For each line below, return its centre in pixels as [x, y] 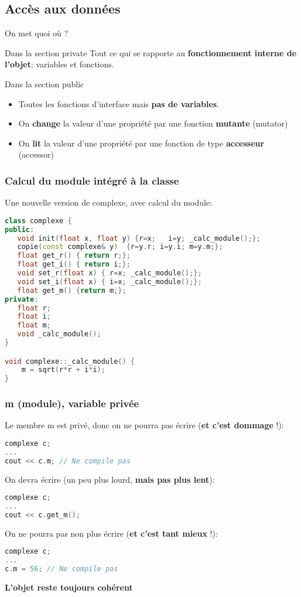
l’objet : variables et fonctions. [59, 64]
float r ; [34, 308]
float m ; [34, 325]
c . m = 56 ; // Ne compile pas [61, 569]
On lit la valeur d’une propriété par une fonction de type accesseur [141, 143]
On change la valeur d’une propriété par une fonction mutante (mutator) [153, 123]
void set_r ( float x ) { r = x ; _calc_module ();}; [110, 273]
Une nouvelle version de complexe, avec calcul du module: [108, 202]
